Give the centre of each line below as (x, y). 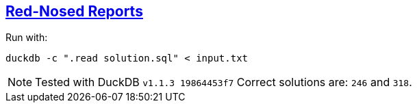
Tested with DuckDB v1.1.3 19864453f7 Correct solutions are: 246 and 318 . (224, 82)
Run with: (27, 38)
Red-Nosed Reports (74, 11)
